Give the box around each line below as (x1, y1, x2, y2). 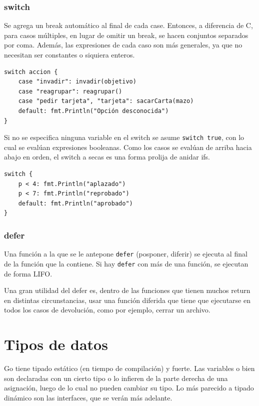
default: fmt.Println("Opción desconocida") (18, 107, 169, 114)
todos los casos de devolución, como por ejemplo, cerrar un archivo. (4, 304, 210, 315)
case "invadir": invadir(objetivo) (18, 78, 136, 85)
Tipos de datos (4, 334, 108, 354)
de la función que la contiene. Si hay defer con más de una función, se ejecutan (4, 258, 248, 268)
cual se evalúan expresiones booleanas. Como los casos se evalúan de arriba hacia (4, 141, 252, 152)
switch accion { (4, 68, 58, 75)
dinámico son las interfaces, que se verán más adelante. (4, 392, 172, 402)
